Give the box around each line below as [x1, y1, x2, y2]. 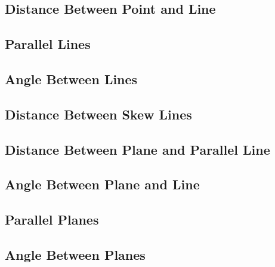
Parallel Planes [5, 210, 99, 229]
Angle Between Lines [5, 69, 138, 88]
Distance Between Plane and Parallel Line [5, 140, 270, 158]
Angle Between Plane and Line [5, 175, 200, 194]
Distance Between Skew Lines [5, 105, 192, 123]
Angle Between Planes [5, 245, 146, 263]
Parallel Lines [5, 35, 91, 53]
